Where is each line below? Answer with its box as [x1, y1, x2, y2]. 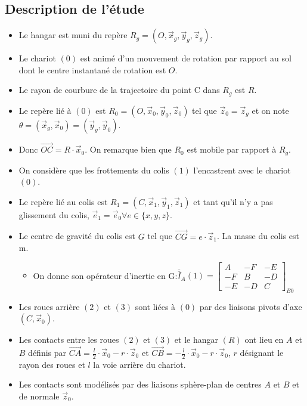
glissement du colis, [18, 208, 89, 221]
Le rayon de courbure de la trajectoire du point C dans [18, 83, 220, 96]
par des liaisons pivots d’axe [199, 300, 302, 312]
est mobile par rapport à [187, 143, 277, 156]
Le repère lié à [18, 104, 72, 116]
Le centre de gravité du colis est [18, 230, 136, 242]
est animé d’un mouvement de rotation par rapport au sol [80, 52, 292, 64]
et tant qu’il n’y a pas [193, 195, 273, 207]
